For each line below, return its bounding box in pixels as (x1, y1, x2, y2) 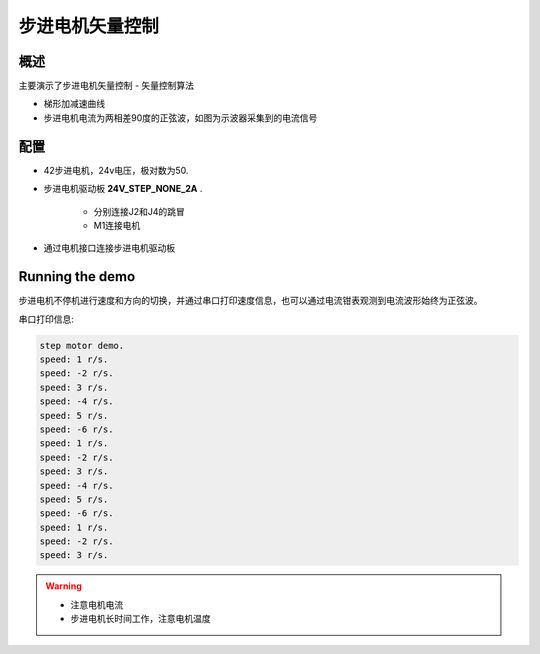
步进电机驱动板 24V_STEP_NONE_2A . (43, 183, 203, 195)
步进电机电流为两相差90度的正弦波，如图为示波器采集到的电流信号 (43, 111, 318, 124)
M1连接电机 (93, 219, 141, 231)
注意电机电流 (70, 598, 124, 610)
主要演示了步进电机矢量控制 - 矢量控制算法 (18, 80, 195, 92)
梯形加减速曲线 (43, 98, 105, 110)
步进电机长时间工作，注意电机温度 (70, 613, 211, 625)
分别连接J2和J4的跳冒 (93, 205, 185, 217)
